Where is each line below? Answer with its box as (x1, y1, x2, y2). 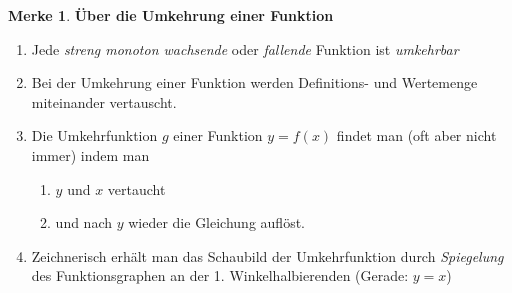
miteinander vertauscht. (31, 91, 177, 112)
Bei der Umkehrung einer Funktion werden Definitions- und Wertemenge (31, 72, 478, 93)
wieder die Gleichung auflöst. (128, 212, 305, 233)
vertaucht (107, 178, 166, 199)
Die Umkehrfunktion (31, 125, 158, 146)
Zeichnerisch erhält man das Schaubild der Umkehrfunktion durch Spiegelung (31, 245, 504, 266)
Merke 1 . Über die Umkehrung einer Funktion (8, 5, 334, 25)
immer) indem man (31, 144, 150, 165)
